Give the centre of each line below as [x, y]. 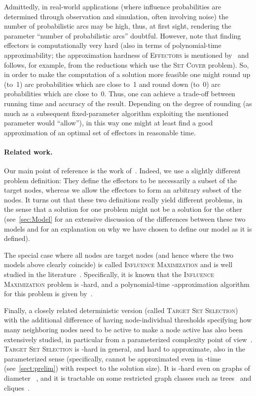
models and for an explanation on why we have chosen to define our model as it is [128, 228]
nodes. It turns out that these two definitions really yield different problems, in [123, 199]
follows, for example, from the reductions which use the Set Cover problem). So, [127, 64]
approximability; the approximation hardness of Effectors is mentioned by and [127, 55]
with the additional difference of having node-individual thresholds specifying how [128, 320]
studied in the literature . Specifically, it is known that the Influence [109, 274]
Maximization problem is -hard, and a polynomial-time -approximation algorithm [127, 284]
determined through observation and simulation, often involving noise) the [116, 16]
